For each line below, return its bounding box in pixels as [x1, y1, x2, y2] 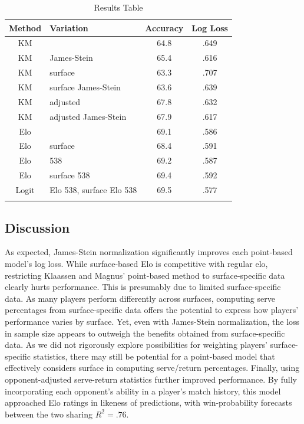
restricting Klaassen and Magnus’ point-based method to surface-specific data [5, 269, 285, 281]
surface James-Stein [49, 80, 121, 93]
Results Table [94, 1, 143, 13]
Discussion [5, 218, 70, 236]
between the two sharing [5, 407, 93, 420]
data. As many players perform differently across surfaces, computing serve [5, 292, 275, 304]
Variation [49, 21, 88, 34]
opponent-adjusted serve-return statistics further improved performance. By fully [5, 373, 297, 385]
